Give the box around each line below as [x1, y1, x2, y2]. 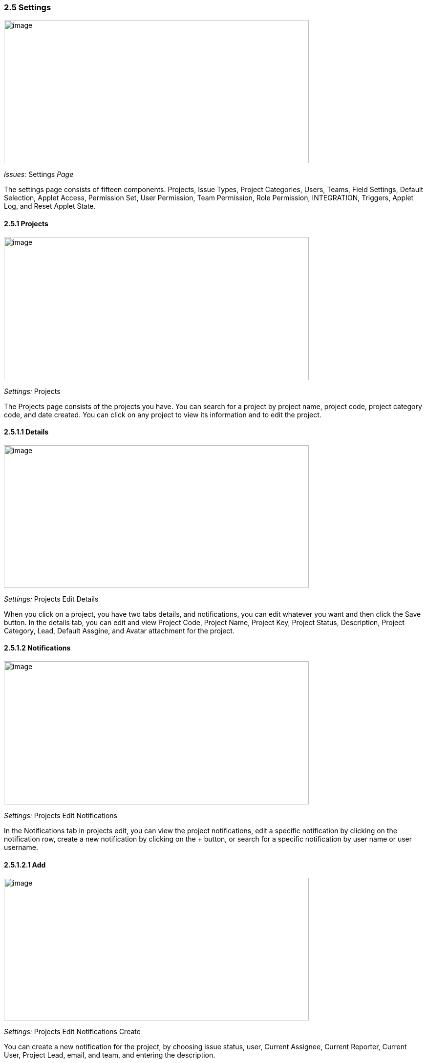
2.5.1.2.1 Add [4, 860, 46, 869]
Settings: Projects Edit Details [4, 594, 99, 603]
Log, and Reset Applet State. [4, 202, 96, 211]
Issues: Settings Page [4, 170, 74, 179]
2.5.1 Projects [4, 219, 48, 228]
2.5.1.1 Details [4, 428, 49, 436]
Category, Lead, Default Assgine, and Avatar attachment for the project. [4, 626, 235, 635]
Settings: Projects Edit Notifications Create [4, 1027, 141, 1036]
